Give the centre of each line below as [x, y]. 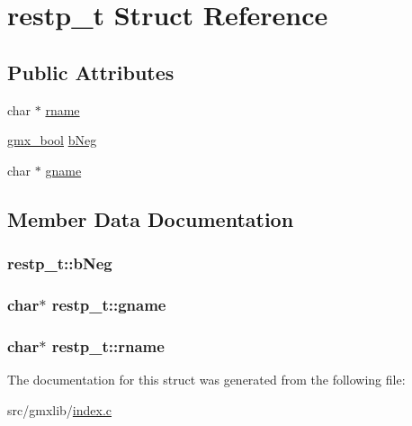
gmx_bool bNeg [52, 140]
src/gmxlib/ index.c [60, 409]
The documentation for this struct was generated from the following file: [206, 380]
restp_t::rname [108, 345]
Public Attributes [91, 72]
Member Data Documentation [151, 218]
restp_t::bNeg [60, 263]
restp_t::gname [109, 304]
